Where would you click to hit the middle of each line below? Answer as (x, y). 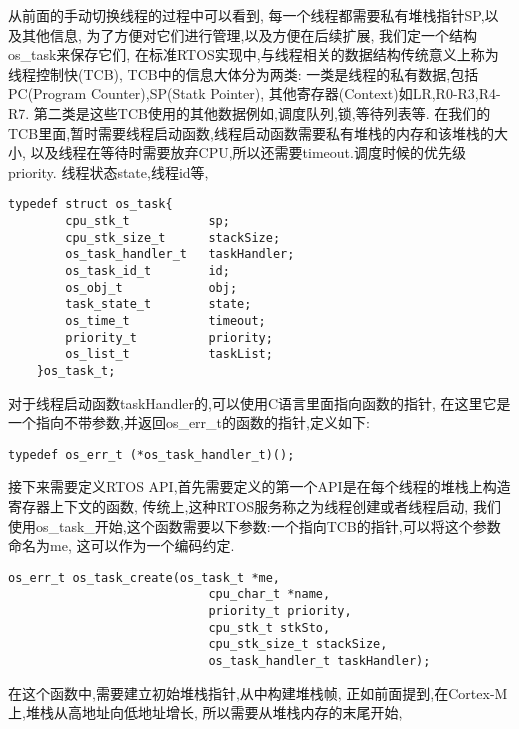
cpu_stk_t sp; (147, 221)
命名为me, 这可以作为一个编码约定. (121, 545)
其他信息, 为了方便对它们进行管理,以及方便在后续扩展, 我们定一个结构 (249, 34)
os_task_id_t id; (147, 270)
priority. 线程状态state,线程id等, (108, 171)
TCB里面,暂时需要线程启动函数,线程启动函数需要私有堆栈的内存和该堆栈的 (251, 132)
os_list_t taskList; (169, 354)
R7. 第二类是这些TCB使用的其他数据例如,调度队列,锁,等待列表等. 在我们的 (249, 112)
